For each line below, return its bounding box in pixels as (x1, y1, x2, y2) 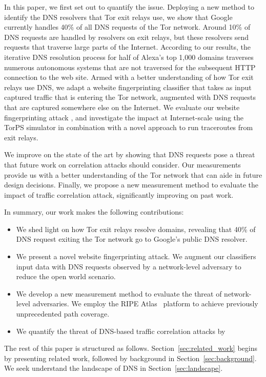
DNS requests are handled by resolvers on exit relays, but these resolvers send (4, 31, 249, 42)
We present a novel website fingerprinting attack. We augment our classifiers (16, 251, 256, 262)
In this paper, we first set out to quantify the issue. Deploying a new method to (4, 2, 254, 12)
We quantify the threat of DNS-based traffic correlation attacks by (16, 325, 226, 336)
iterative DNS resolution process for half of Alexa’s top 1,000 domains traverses (4, 51, 254, 62)
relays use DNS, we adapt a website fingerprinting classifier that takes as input (4, 81, 252, 92)
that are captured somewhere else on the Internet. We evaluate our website (4, 101, 240, 112)
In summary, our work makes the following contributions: (4, 206, 184, 217)
